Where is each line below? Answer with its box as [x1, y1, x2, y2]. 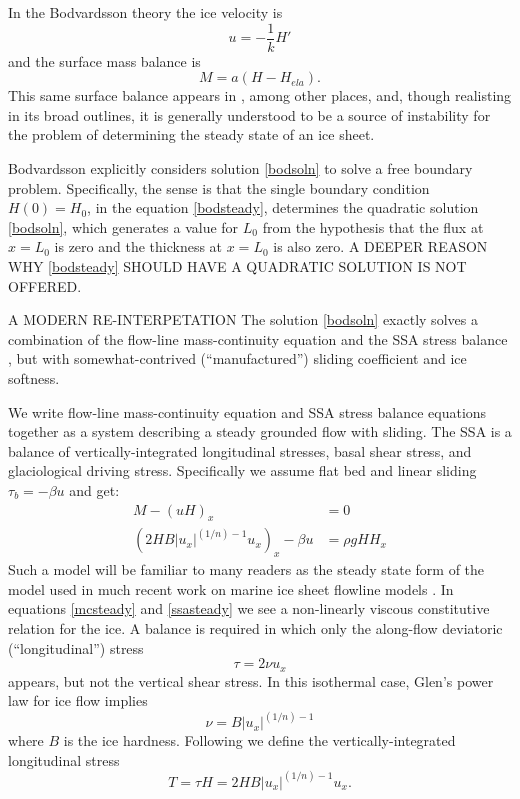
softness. [8, 367, 60, 388]
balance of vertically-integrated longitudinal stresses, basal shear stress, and [8, 440, 472, 461]
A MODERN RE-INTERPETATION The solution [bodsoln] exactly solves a [8, 309, 478, 330]
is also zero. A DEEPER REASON [273, 236, 488, 257]
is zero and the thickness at [54, 236, 223, 257]
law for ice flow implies [8, 690, 148, 711]
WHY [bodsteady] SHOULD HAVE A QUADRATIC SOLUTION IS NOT [8, 256, 467, 276]
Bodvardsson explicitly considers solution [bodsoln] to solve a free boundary [8, 158, 473, 179]
